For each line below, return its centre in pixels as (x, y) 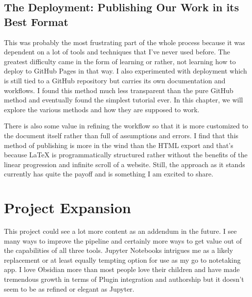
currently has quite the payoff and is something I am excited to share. (109, 174)
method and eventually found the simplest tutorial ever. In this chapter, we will (124, 100)
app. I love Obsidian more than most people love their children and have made (122, 269)
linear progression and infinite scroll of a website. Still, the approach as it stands (125, 164)
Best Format (36, 21)
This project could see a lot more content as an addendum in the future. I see (120, 231)
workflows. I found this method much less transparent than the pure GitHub (119, 90)
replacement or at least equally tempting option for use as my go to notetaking (122, 260)
